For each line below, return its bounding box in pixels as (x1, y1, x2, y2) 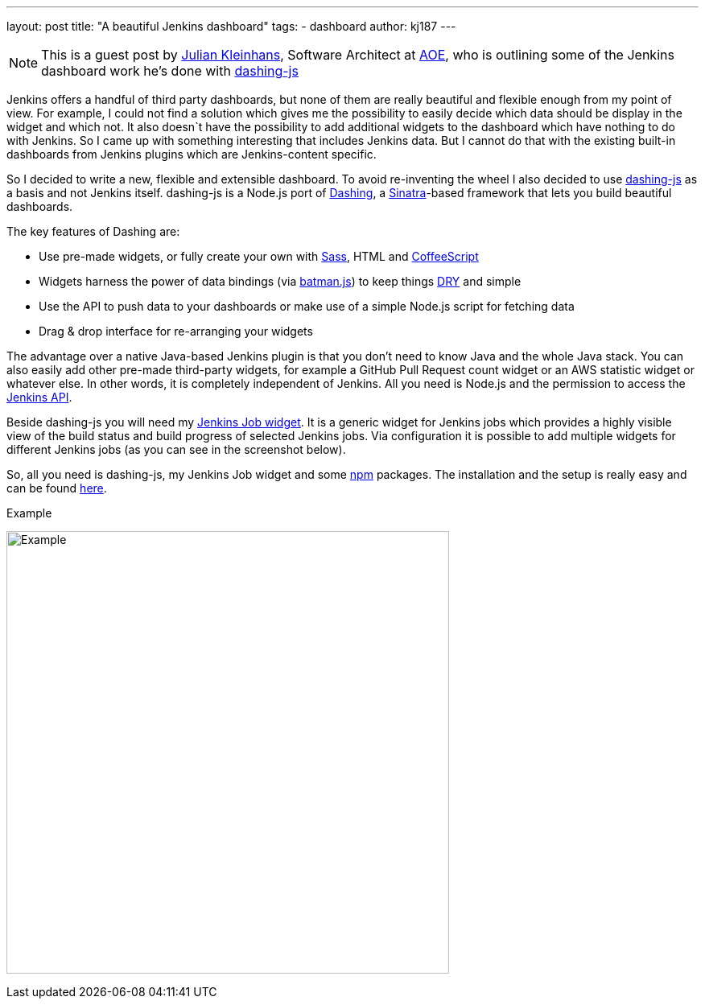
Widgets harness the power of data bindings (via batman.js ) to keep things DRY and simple (39, 274, 522, 288)
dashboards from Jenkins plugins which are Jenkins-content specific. (6, 147, 377, 161)
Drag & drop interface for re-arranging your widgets (39, 324, 313, 338)
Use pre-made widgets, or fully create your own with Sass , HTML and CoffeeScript (39, 249, 479, 263)
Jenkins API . (6, 390, 72, 404)
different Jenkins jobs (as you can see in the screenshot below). (6, 443, 346, 456)
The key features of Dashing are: (6, 224, 180, 238)
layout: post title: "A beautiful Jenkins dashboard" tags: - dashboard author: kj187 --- (6, 19, 456, 33)
